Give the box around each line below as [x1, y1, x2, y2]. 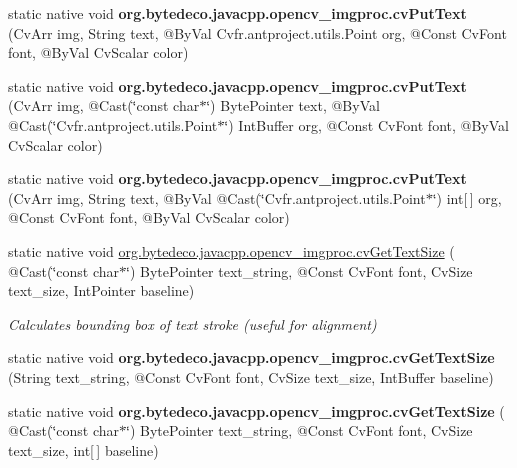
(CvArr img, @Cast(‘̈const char [8, 95, 200, 116]
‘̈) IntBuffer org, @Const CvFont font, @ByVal [224, 114, 509, 135]
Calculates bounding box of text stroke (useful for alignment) [8, 313, 377, 334]
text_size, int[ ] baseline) [8, 439, 159, 460]
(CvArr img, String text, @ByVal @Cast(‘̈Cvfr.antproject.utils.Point [8, 187, 426, 208]
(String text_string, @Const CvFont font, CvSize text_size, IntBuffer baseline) [8, 366, 494, 387]
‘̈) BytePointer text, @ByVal [206, 95, 380, 116]
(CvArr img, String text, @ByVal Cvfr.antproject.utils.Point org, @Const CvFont [8, 22, 507, 43]
